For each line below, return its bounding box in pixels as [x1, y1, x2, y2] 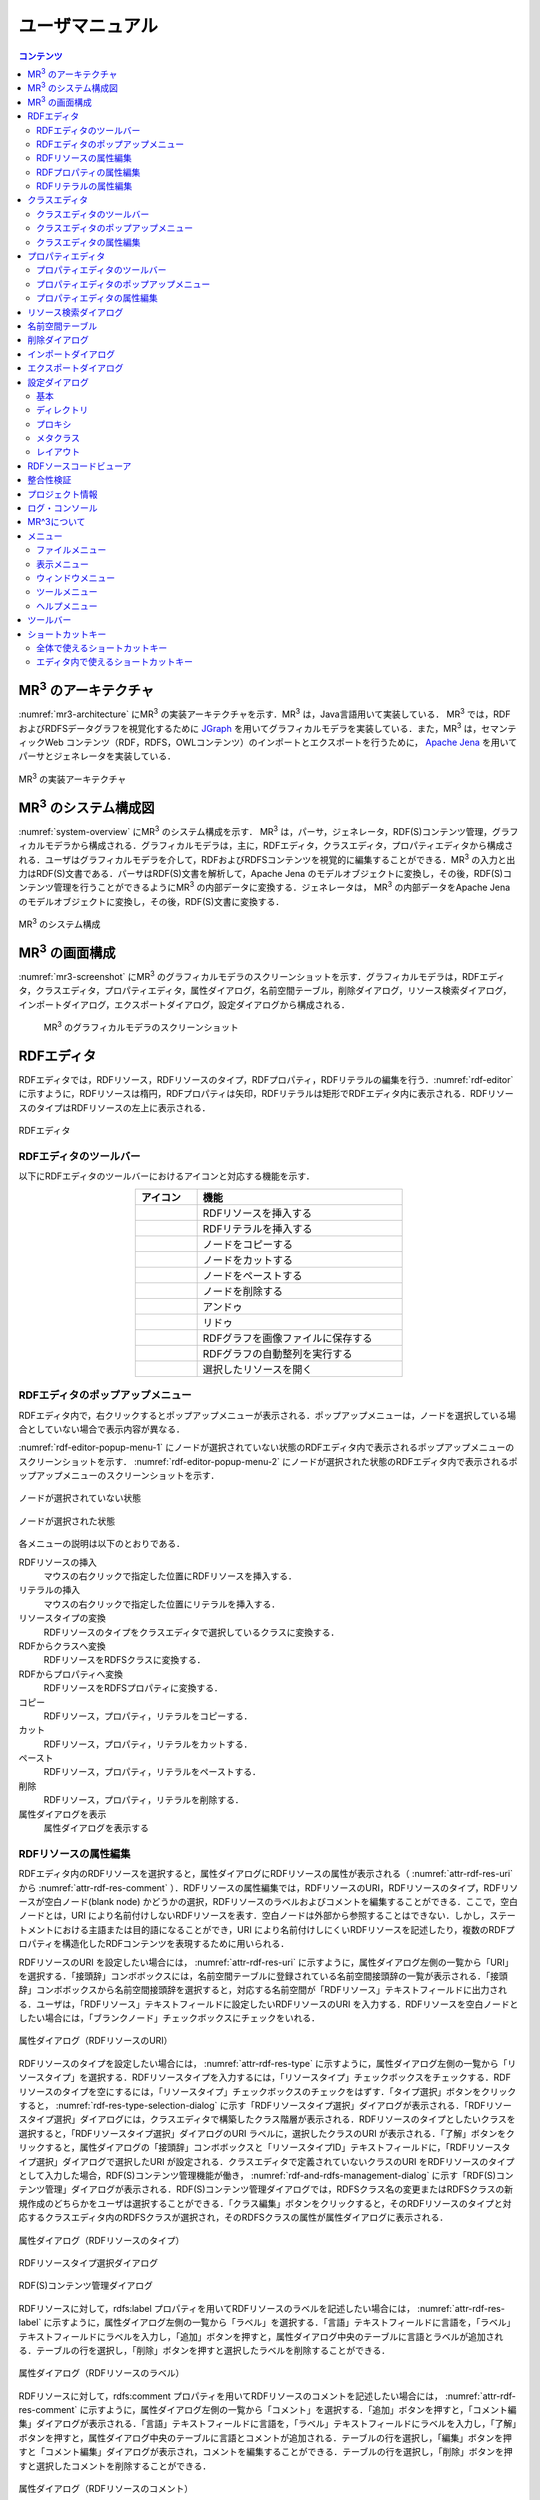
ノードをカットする [202, 1253, 294, 1267]
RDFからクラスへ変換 [18, 1640, 107, 1652]
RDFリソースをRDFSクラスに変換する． [43, 1654, 206, 1666]
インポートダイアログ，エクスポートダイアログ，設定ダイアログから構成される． [18, 998, 350, 1010]
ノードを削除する [202, 1284, 284, 1298]
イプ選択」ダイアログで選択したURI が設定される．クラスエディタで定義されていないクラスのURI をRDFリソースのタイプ [18, 2155, 515, 2167]
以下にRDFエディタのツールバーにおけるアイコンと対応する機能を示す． [18, 1170, 315, 1182]
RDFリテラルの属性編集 [36, 180, 133, 192]
